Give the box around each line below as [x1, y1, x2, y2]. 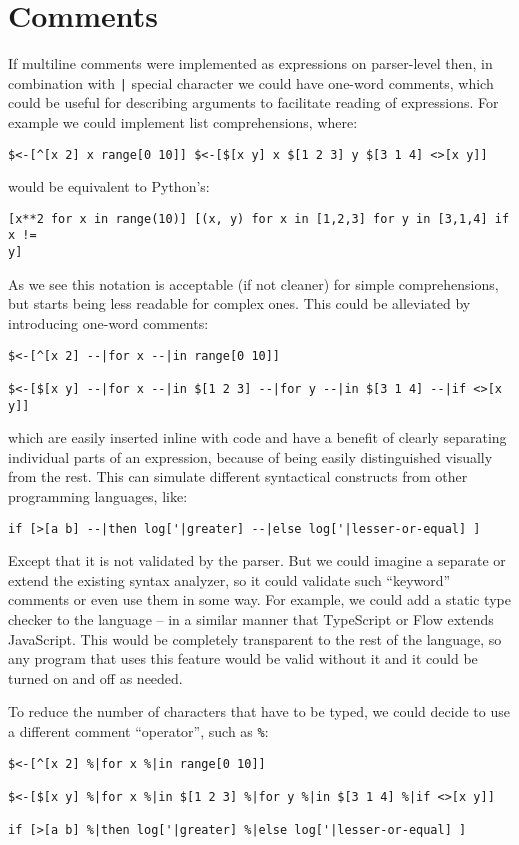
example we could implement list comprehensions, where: [8, 111, 358, 132]
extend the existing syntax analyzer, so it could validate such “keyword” [8, 569, 451, 590]
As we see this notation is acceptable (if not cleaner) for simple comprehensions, [8, 273, 499, 294]
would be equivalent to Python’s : [8, 176, 210, 197]
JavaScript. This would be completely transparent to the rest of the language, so [8, 628, 502, 649]
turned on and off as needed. [8, 667, 183, 688]
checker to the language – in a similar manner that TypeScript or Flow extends [8, 609, 494, 629]
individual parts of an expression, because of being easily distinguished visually [8, 446, 493, 467]
